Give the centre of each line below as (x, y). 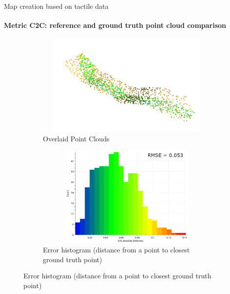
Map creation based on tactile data (56, 6)
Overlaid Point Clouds (76, 138)
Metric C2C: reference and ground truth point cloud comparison (115, 25)
